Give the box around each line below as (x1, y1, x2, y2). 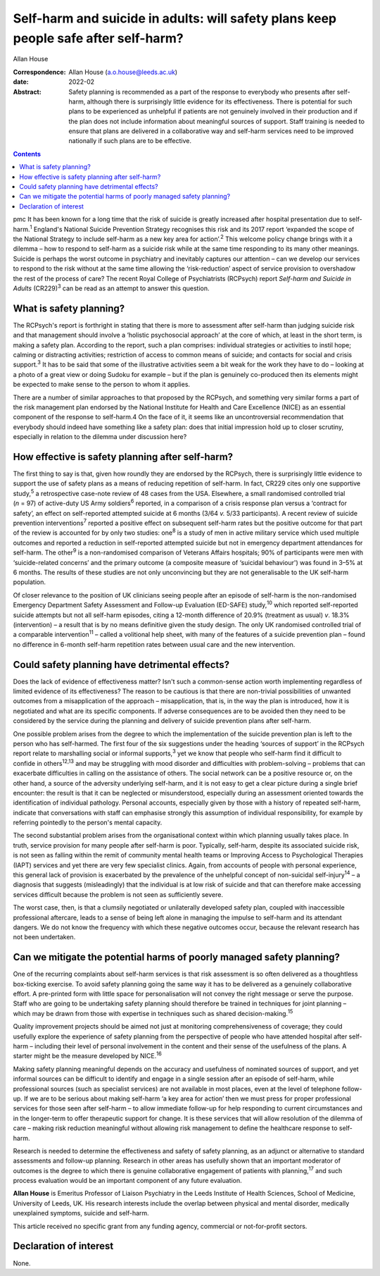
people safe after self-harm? (13, 30, 184, 46)
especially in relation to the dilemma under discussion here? (13, 433, 187, 441)
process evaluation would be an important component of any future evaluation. (13, 1177, 242, 1185)
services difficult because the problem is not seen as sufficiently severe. (13, 890, 223, 898)
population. (13, 578, 46, 586)
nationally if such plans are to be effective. (68, 137, 192, 145)
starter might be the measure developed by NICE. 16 (13, 1051, 162, 1060)
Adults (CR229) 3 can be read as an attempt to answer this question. (13, 283, 210, 292)
